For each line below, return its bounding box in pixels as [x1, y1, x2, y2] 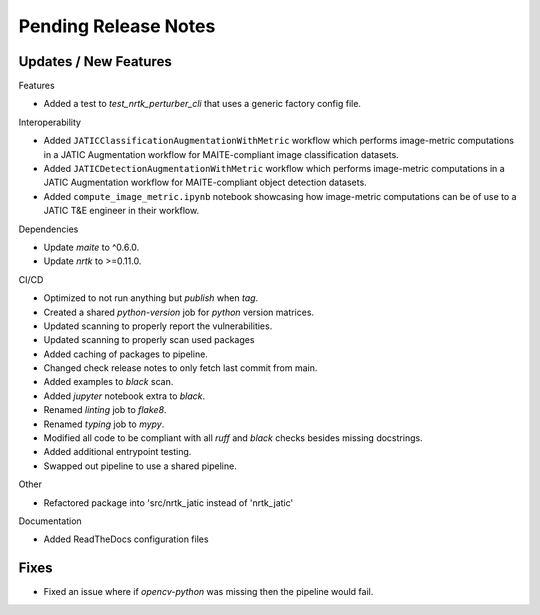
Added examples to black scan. [43, 376, 174, 388]
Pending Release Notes [18, 15, 216, 37]
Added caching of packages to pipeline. [43, 348, 209, 360]
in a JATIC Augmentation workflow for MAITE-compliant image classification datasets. [43, 148, 399, 160]
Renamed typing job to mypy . [43, 418, 165, 430]
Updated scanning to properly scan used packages [43, 334, 255, 346]
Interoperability [18, 116, 82, 128]
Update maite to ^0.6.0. [43, 241, 140, 253]
